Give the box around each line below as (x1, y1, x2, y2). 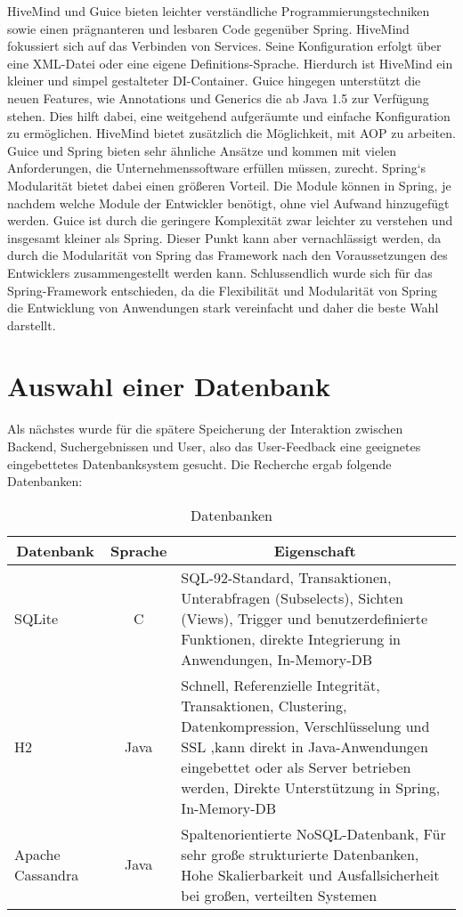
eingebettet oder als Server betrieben (181, 756, 411, 777)
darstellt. (7, 315, 56, 334)
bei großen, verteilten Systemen (181, 884, 378, 905)
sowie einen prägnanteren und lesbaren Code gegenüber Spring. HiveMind (7, 19, 410, 37)
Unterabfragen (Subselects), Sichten (181, 587, 403, 608)
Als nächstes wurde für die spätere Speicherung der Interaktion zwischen (7, 419, 403, 438)
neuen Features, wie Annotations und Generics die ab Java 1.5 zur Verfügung (7, 88, 429, 107)
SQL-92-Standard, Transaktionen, (181, 566, 392, 588)
